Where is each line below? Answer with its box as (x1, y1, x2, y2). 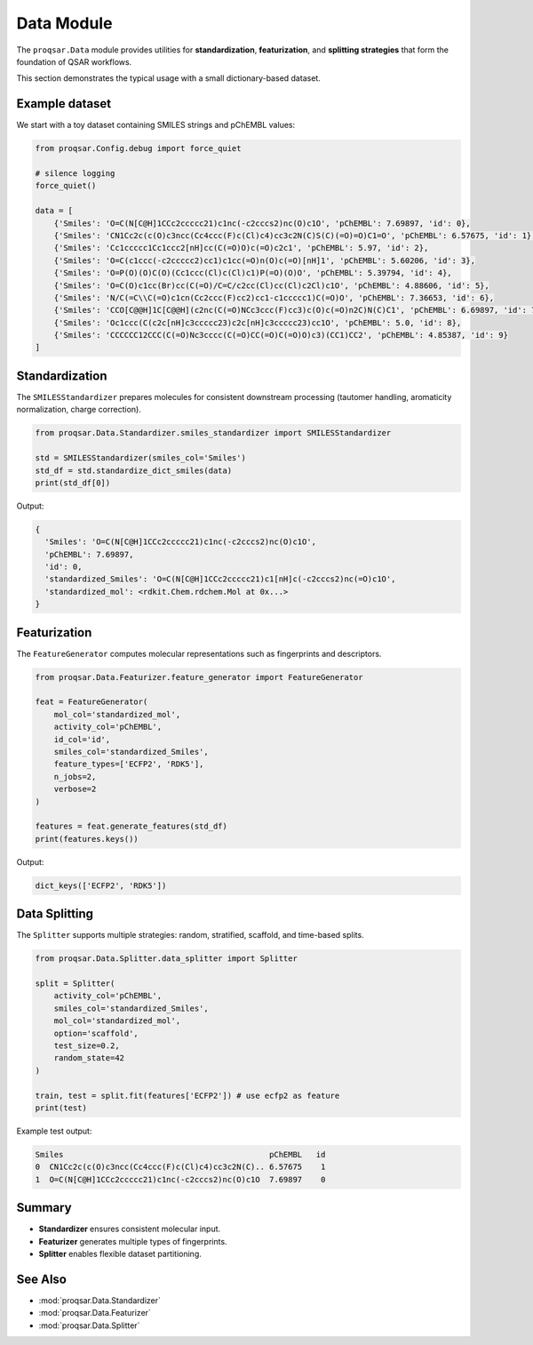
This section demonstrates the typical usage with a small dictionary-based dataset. (16, 73, 322, 84)
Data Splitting (16, 907, 93, 922)
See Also (16, 1271, 67, 1286)
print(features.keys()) (35, 834, 139, 844)
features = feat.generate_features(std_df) (35, 821, 228, 831)
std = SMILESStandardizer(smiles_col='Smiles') (35, 453, 246, 463)
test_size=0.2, (53, 1040, 120, 1051)
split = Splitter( (35, 979, 115, 989)
